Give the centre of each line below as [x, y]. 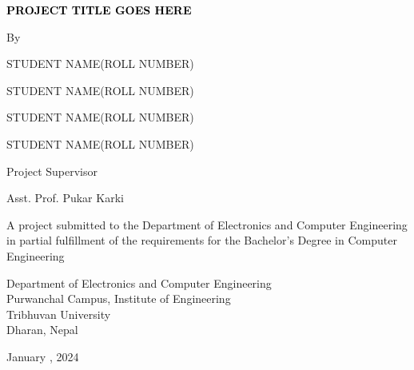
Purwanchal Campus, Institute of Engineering [119, 298]
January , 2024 [43, 356]
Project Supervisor [52, 171]
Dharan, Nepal [42, 330]
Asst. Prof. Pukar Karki [65, 198]
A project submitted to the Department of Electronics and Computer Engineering [207, 224]
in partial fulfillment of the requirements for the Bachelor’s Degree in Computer [202, 240]
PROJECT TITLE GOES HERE [99, 10]
